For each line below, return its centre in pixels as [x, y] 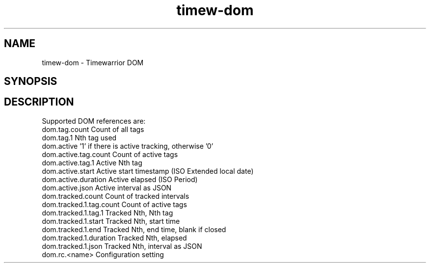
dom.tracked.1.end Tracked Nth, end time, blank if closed [134, 229]
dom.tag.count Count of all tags [93, 129]
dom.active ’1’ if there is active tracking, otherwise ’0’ [128, 146]
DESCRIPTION [39, 102]
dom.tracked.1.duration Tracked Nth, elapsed [114, 238]
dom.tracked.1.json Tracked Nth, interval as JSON [122, 246]
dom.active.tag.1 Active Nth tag [92, 162]
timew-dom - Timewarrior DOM [93, 62]
